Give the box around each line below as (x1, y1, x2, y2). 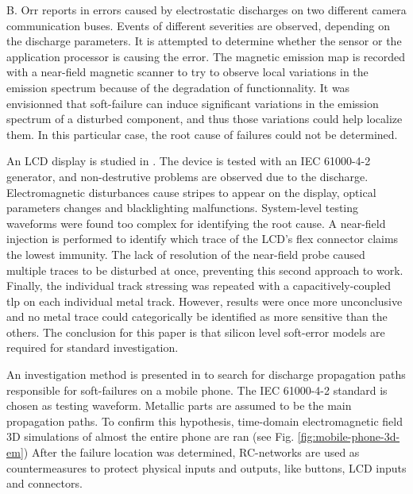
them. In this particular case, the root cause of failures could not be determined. (6, 125, 398, 142)
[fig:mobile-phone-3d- (297, 428, 400, 445)
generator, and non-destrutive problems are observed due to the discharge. (6, 168, 369, 184)
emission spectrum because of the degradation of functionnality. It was (6, 79, 350, 95)
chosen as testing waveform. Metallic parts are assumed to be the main (6, 397, 352, 414)
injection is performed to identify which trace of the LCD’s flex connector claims (6, 230, 399, 247)
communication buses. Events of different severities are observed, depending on (6, 17, 391, 33)
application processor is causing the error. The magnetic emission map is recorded (6, 48, 406, 64)
